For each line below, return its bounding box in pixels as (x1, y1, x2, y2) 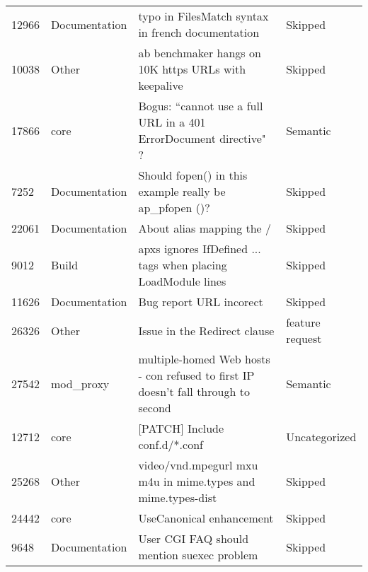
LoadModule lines (138, 273, 226, 289)
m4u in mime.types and (138, 473, 255, 489)
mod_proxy (51, 375, 110, 392)
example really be (138, 183, 226, 199)
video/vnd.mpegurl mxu (138, 457, 258, 473)
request (286, 330, 322, 346)
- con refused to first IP (138, 367, 255, 383)
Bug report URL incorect (138, 293, 263, 310)
